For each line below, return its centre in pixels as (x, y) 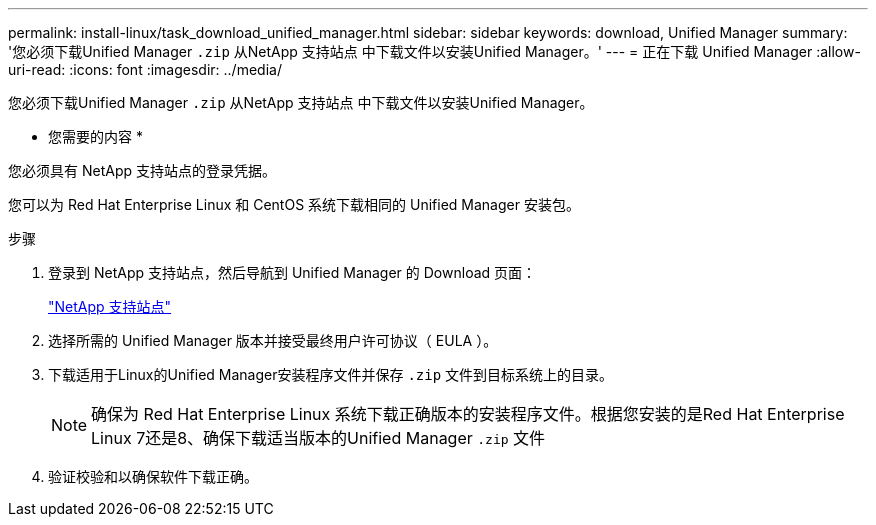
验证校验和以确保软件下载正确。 (153, 476)
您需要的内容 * (95, 136)
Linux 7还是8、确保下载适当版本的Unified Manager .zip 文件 (318, 438)
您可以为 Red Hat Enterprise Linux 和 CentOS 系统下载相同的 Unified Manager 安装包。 (294, 204)
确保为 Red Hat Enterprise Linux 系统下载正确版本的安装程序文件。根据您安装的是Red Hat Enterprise (468, 414)
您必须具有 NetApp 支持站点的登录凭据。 (142, 170)
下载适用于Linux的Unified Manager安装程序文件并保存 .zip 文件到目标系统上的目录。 (331, 374)
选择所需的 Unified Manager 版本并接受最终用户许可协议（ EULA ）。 (273, 340)
